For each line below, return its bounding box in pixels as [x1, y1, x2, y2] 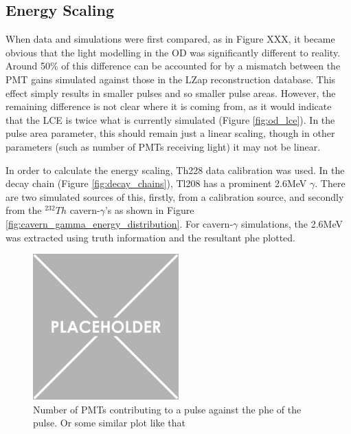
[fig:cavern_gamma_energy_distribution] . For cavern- [5, 216, 234, 230]
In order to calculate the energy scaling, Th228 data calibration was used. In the [5, 162, 345, 177]
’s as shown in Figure [104, 203, 194, 217]
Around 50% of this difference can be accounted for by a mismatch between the [5, 58, 341, 73]
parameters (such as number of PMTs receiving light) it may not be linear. [5, 139, 321, 153]
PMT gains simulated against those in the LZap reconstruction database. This [5, 72, 336, 86]
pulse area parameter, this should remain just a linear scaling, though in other [5, 126, 335, 140]
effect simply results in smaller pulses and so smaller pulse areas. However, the [5, 85, 336, 100]
